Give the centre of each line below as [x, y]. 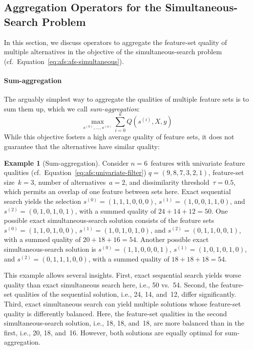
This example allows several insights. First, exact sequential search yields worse [123, 275]
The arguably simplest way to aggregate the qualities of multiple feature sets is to [126, 99]
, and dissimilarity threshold [167, 182]
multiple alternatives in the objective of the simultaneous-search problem [113, 52]
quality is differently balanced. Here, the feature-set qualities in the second [116, 313]
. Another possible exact [172, 239]
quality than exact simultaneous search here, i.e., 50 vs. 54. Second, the [111, 284]
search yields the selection [43, 201]
